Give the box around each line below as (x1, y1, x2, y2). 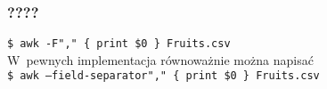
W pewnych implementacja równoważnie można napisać (7, 50, 314, 69)
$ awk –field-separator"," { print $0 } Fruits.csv (7, 69, 320, 83)
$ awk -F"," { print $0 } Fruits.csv (7, 37, 231, 51)
